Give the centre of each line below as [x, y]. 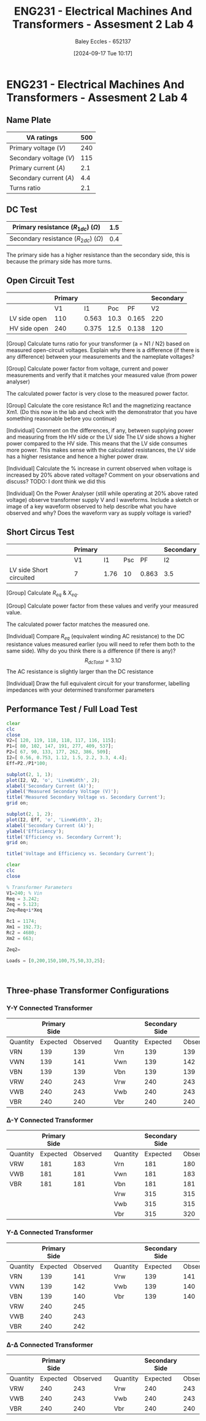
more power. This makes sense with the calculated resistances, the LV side [101, 450]
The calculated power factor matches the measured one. [78, 624]
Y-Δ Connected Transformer [50, 1232]
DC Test [22, 210]
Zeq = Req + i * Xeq [25, 910]
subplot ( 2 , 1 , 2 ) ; [30, 814]
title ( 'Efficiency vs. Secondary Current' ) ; [64, 837]
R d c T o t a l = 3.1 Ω [103, 661]
